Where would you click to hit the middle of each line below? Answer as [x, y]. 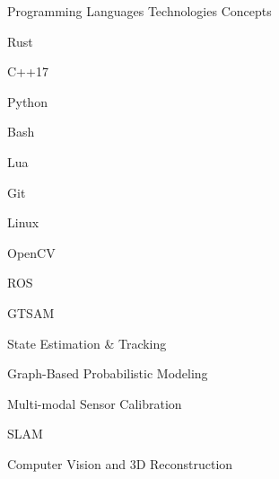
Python [27, 101]
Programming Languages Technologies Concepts [139, 11]
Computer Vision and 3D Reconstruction [120, 463]
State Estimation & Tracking [87, 343]
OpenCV [31, 252]
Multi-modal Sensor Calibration [95, 403]
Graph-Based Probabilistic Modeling [108, 373]
